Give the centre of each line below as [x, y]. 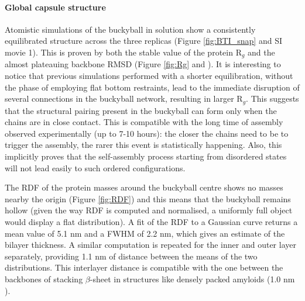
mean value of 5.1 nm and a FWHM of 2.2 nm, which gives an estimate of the [145, 233]
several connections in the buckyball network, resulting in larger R [124, 98]
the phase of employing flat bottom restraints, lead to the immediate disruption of [152, 87]
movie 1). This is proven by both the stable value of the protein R [123, 52]
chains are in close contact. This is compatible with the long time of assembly [144, 122]
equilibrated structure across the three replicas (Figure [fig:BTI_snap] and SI [143, 41]
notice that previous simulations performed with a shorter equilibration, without [149, 76]
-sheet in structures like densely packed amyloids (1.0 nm [192, 278]
